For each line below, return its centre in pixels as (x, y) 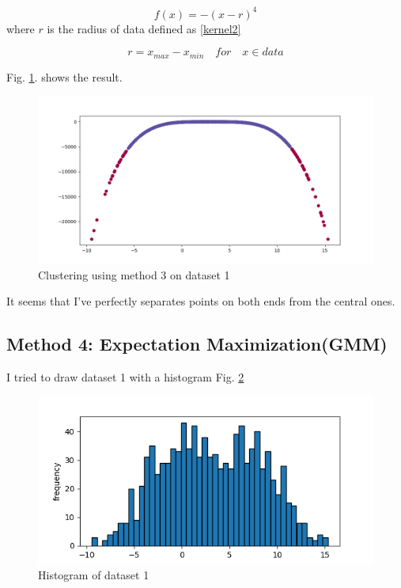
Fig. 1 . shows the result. (64, 76)
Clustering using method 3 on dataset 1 (134, 274)
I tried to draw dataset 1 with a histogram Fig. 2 (125, 377)
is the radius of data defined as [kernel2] (144, 28)
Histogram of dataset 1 (94, 575)
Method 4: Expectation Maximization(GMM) (197, 344)
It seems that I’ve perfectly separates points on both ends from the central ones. (201, 301)
